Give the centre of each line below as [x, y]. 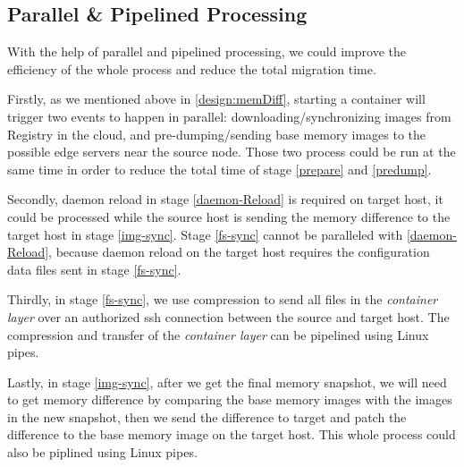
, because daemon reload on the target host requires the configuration [239, 252]
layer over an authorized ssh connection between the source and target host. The [228, 316]
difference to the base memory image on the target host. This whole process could [232, 434]
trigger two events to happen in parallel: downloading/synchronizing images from [229, 116]
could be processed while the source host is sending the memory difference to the [229, 216]
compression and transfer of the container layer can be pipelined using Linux [218, 334]
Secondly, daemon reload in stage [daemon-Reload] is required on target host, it [225, 199]
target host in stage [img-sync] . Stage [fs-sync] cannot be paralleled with [205, 234]
